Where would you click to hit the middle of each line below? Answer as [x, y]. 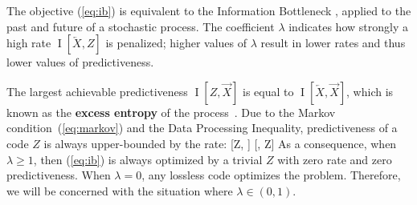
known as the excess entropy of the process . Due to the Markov [171, 112]
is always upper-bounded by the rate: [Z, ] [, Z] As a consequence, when [220, 143]
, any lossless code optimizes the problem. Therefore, [271, 175]
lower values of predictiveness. [80, 62]
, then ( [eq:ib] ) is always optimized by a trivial [148, 159]
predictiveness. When [59, 175]
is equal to [268, 91]
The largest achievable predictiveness [97, 91]
